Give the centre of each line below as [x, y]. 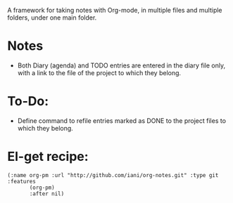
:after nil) [47, 194]
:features [22, 181]
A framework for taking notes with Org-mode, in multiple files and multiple [115, 10]
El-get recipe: [48, 157]
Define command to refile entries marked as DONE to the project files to [122, 120]
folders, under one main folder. [52, 18]
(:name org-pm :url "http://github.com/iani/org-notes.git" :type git [113, 175]
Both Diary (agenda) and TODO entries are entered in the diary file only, [121, 65]
